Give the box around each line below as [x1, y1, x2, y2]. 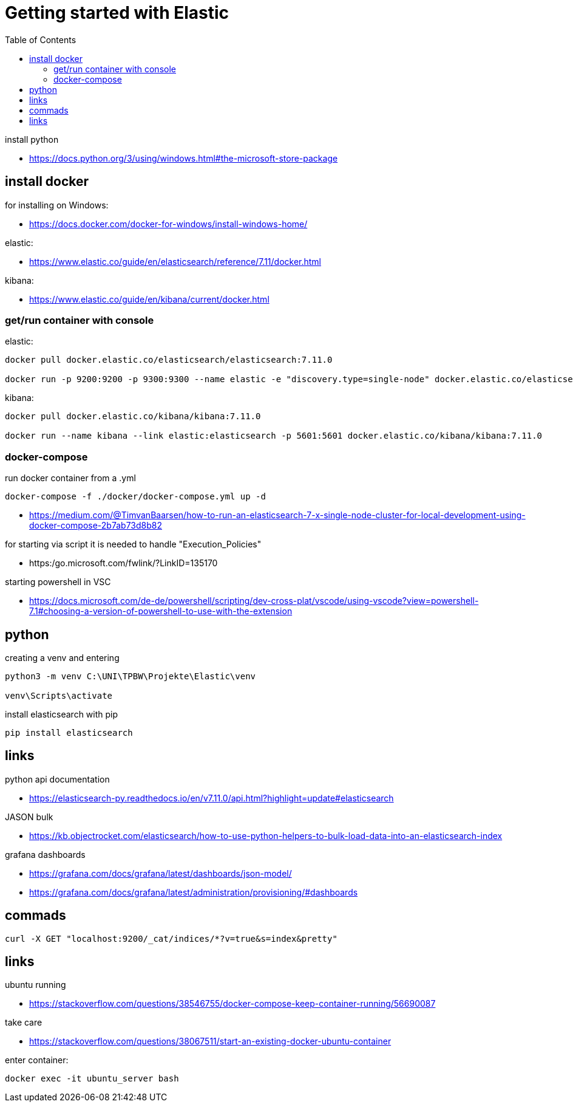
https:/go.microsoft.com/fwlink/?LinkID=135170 [29, 558, 218, 569]
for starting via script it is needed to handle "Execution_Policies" [5, 539, 262, 550]
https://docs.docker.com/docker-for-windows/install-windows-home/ [29, 218, 308, 229]
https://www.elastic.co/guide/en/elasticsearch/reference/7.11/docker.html [29, 256, 322, 267]
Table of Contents [5, 34, 76, 45]
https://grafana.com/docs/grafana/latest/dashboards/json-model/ [29, 868, 292, 879]
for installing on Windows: [5, 199, 109, 210]
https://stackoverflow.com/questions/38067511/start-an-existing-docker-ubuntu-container [29, 1036, 392, 1047]
